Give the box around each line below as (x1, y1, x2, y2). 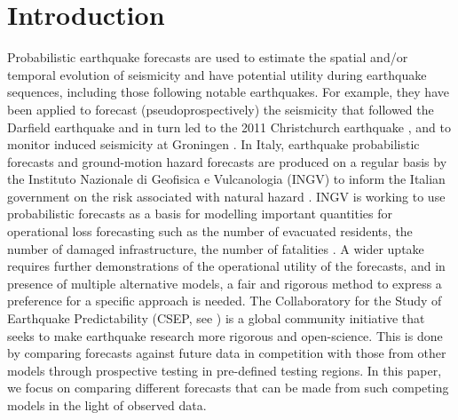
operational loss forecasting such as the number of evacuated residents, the (7, 222, 413, 241)
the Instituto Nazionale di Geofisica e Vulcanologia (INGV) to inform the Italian (7, 170, 446, 188)
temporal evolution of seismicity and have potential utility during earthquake (7, 65, 427, 83)
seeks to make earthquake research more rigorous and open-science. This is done (7, 326, 443, 345)
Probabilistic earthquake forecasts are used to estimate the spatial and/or (7, 48, 408, 67)
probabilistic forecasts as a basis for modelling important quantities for (7, 204, 392, 223)
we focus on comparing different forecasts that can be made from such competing (7, 378, 449, 397)
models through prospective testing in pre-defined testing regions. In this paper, (7, 361, 442, 379)
